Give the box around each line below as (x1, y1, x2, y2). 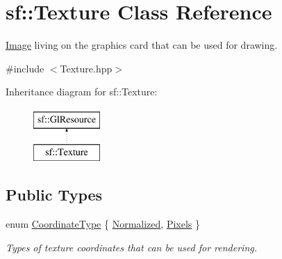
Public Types (6, 184, 103, 205)
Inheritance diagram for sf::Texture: (6, 84, 158, 99)
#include (6, 61, 44, 75)
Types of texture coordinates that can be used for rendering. (6, 240, 258, 254)
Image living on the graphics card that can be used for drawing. (6, 38, 278, 52)
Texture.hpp (60, 61, 113, 75)
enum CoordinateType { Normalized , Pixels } (6, 217, 201, 231)
